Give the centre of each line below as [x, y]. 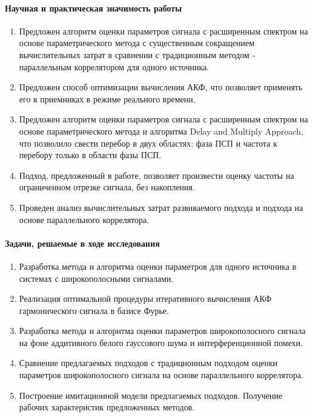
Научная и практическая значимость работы [94, 8]
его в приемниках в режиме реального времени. [107, 98]
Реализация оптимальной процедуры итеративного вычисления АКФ [145, 299]
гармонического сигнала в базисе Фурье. [94, 310]
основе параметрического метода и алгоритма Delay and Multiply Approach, [161, 131]
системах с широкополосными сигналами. [96, 278]
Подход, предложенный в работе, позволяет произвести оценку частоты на [156, 175]
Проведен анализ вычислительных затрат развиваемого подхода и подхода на [161, 207]
